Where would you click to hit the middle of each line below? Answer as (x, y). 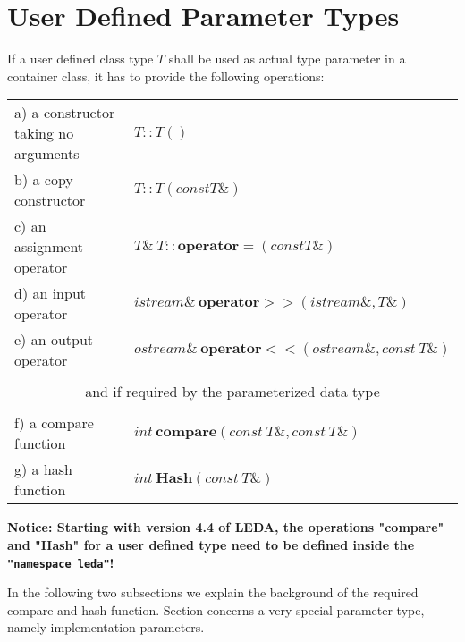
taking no (44, 133)
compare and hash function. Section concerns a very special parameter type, (216, 609)
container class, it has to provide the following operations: (166, 76)
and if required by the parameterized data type (232, 392)
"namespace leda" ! (61, 562)
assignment (49, 247)
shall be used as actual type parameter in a (287, 59)
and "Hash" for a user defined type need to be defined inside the (211, 544)
